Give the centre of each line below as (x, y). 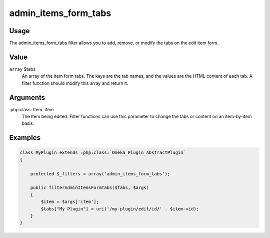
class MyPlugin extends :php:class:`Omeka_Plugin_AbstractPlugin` (103, 153)
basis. (28, 123)
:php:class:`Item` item (31, 109)
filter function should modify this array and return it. (75, 83)
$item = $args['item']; (70, 202)
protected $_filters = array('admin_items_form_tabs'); (100, 174)
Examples (25, 138)
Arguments (27, 97)
